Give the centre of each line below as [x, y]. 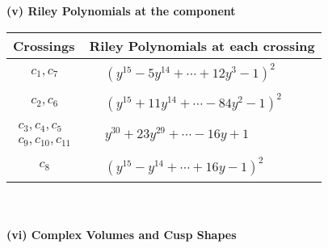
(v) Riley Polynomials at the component [121, 11]
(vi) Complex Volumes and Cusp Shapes [122, 235]
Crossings [44, 45]
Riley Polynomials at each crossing [202, 45]
